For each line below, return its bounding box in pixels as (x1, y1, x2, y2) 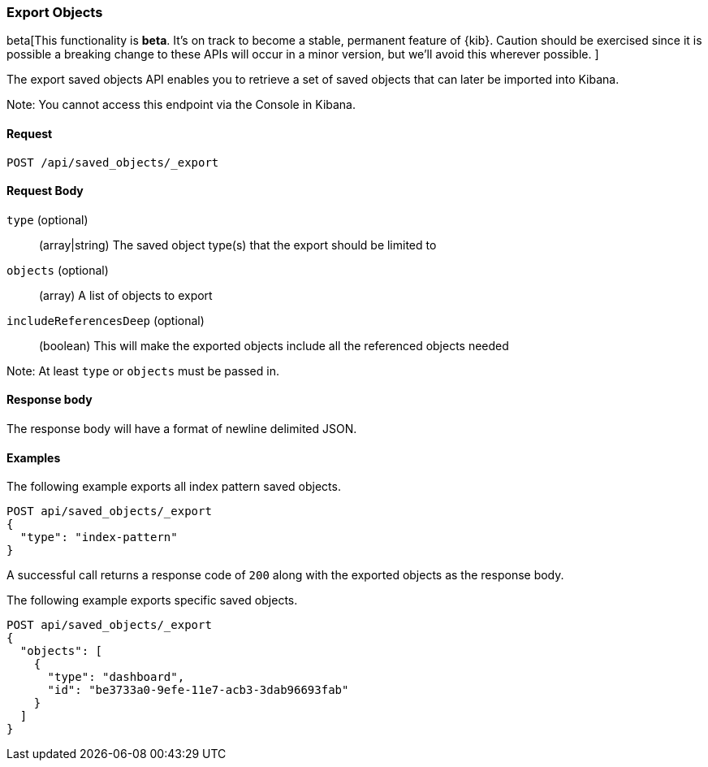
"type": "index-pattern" (19, 531, 178, 544)
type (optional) (6, 212, 88, 227)
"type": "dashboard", (47, 670, 185, 684)
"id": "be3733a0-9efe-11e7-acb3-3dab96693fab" (47, 683, 349, 697)
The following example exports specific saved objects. (6, 593, 298, 608)
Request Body (6, 184, 84, 198)
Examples (6, 450, 61, 465)
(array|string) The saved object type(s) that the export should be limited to (39, 237, 437, 252)
